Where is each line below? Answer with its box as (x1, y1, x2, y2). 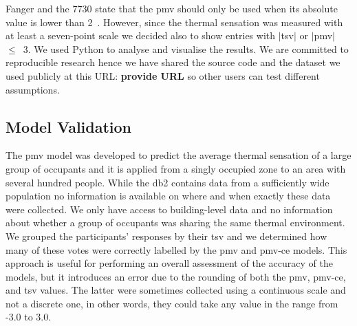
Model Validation (6, 116, 132, 137)
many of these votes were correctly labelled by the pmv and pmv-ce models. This (6, 242, 347, 257)
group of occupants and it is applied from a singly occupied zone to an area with (6, 161, 346, 175)
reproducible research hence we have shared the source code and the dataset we (6, 55, 340, 69)
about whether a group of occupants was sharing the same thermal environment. (6, 215, 345, 230)
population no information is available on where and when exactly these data (6, 188, 331, 203)
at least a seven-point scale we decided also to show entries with (6, 28, 276, 43)
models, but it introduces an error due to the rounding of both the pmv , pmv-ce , (6, 269, 346, 283)
